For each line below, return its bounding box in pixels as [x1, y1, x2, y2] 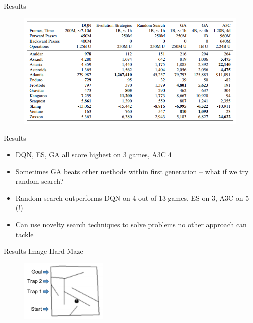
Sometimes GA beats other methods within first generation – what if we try [15, 166, 249, 176]
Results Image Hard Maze [4, 246, 83, 256]
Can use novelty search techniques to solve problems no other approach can [15, 219, 247, 230]
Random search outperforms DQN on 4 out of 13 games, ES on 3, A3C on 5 [15, 192, 249, 203]
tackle [15, 229, 34, 239]
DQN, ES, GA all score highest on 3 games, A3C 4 [15, 149, 172, 160]
